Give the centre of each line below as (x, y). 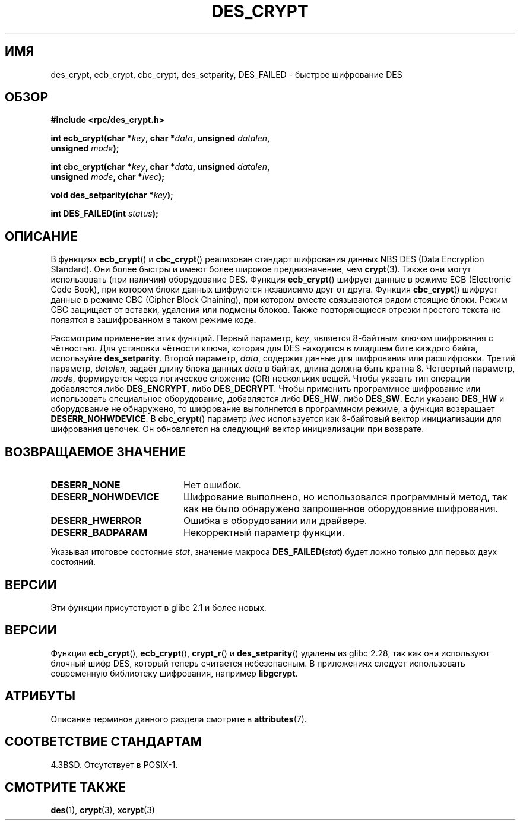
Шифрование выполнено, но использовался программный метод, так (345, 497)
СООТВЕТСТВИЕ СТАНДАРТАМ (104, 742)
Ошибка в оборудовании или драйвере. (275, 521)
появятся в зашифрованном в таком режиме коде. (153, 320)
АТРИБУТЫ (40, 696)
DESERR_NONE (85, 485)
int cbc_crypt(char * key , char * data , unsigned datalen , (160, 167)
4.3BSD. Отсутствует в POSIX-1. (114, 764)
